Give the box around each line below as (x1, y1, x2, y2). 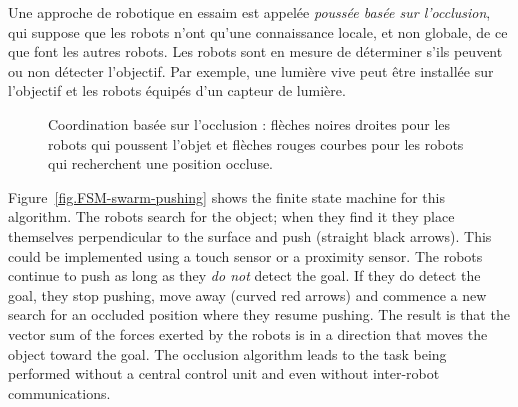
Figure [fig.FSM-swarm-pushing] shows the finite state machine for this (8, 186, 445, 207)
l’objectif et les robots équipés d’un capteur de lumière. (8, 80, 346, 101)
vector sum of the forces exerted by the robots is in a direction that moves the (8, 323, 488, 344)
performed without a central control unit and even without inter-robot (8, 363, 440, 384)
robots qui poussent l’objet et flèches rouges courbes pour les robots (48, 133, 464, 154)
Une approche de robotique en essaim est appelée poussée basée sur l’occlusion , (8, 2, 491, 22)
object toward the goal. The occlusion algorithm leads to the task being (8, 343, 447, 364)
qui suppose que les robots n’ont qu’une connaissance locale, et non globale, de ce (8, 21, 508, 42)
